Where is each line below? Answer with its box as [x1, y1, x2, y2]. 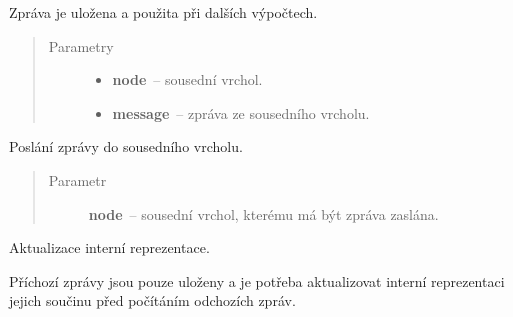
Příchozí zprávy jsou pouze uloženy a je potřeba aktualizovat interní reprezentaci [9, 270, 505, 291]
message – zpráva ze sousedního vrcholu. [112, 102, 370, 123]
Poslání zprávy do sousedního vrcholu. [9, 136, 243, 157]
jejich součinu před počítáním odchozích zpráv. [9, 290, 296, 311]
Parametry [48, 35, 114, 56]
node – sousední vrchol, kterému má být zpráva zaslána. [88, 203, 439, 224]
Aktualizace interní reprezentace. [9, 237, 210, 258]
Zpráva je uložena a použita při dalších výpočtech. [9, 2, 318, 22]
